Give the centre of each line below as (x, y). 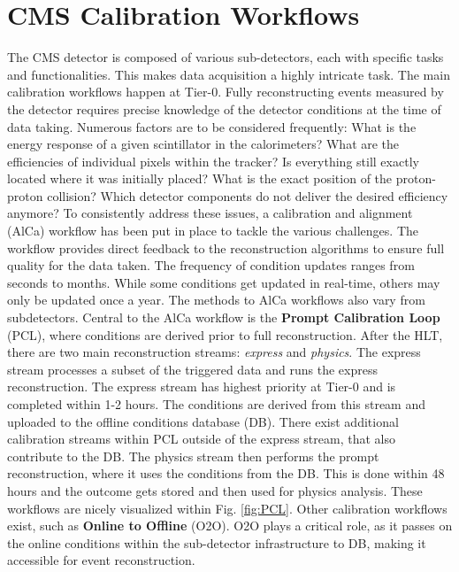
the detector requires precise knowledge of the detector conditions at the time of (224, 108)
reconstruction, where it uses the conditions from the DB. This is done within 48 (226, 473)
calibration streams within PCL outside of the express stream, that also (201, 439)
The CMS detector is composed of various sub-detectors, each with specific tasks (226, 57)
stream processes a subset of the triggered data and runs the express (192, 369)
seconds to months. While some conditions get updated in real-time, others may (224, 282)
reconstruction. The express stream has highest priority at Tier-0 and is (202, 386)
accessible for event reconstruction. (101, 560)
